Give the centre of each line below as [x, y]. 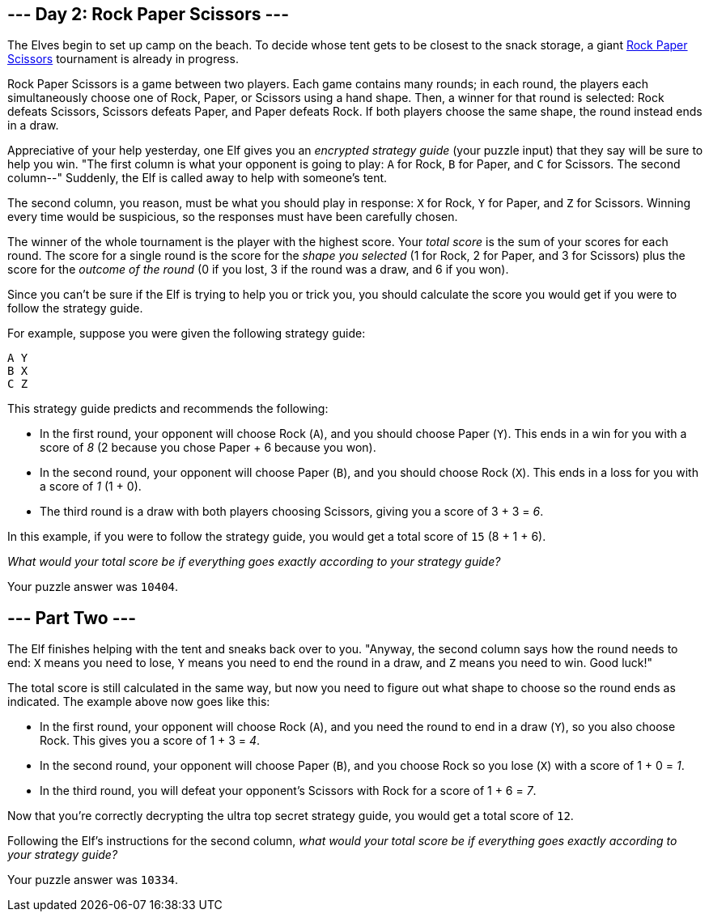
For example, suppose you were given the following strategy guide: [187, 334]
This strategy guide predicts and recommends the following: [168, 409]
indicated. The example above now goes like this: [139, 702]
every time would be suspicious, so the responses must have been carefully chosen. [233, 217]
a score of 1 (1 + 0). [91, 487]
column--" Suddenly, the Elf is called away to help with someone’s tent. [197, 178]
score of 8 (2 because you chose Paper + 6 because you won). [208, 448]
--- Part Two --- [72, 618]
